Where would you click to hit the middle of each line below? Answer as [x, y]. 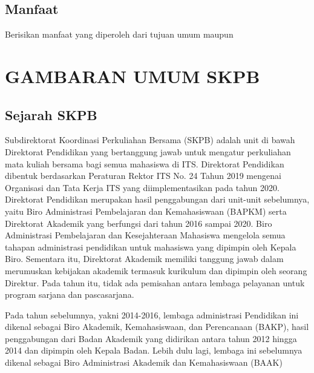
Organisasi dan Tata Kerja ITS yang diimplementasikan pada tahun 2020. [142, 187]
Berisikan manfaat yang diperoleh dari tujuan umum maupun [119, 34]
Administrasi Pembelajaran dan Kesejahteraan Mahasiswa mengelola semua [145, 235]
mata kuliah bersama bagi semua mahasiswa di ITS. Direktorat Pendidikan [145, 163]
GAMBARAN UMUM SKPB [132, 76]
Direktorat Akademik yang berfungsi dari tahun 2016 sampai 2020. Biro [139, 223]
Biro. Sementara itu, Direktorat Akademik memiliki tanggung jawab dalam [144, 259]
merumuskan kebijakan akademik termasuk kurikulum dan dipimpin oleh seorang [156, 270]
